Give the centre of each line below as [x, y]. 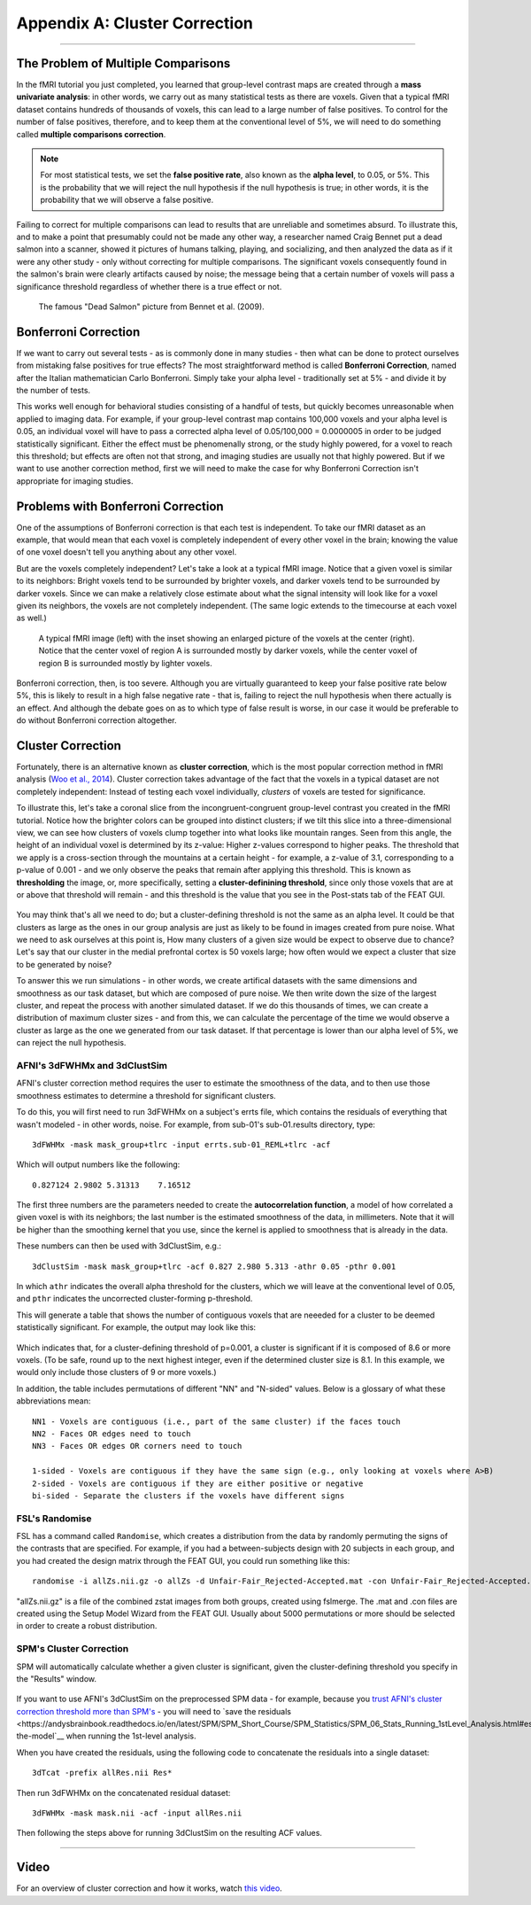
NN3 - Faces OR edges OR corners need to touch [137, 1446]
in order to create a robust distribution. [87, 1626]
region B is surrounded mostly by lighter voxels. [125, 663]
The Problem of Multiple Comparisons [123, 63]
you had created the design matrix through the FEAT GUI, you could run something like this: [183, 1560]
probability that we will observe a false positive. [127, 200]
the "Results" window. [57, 1678]
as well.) [32, 618]
